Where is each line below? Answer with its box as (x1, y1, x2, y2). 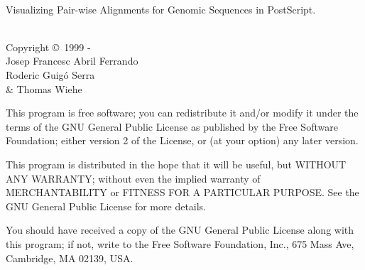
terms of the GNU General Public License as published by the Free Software (6, 119, 338, 134)
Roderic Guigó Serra (6, 67, 95, 82)
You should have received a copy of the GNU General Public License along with (6, 222, 354, 237)
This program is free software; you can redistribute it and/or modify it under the (6, 105, 359, 120)
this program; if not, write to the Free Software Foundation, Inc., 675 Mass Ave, (6, 236, 354, 251)
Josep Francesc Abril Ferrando (6, 53, 138, 68)
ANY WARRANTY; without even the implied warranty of (6, 171, 261, 185)
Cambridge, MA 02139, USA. (6, 250, 134, 265)
